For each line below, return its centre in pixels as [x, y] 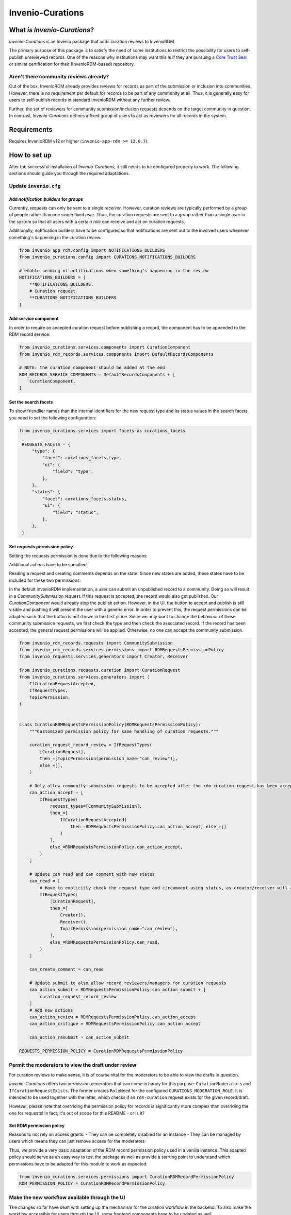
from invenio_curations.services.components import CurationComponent [105, 347]
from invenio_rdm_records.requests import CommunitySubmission [96, 643]
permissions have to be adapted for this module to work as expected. [78, 1163]
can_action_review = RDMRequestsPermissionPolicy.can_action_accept [113, 1017]
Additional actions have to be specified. [48, 565]
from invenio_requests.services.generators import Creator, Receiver [104, 657]
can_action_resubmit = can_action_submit [79, 1037]
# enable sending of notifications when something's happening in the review [114, 270]
